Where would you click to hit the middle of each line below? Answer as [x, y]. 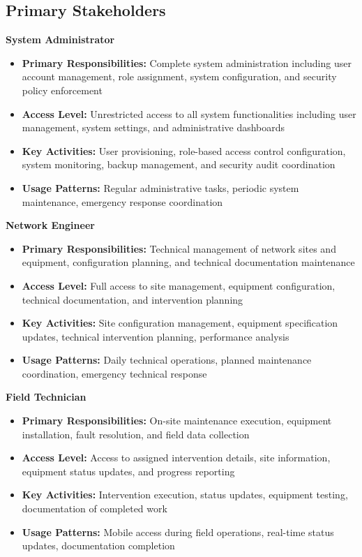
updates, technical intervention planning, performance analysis [156, 336]
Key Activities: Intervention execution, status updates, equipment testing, [185, 495]
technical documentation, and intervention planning [133, 299]
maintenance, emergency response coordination [122, 201]
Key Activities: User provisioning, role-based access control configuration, [184, 150]
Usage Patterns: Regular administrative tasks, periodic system [160, 187]
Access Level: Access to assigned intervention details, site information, [176, 458]
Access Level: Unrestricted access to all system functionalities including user [189, 113]
